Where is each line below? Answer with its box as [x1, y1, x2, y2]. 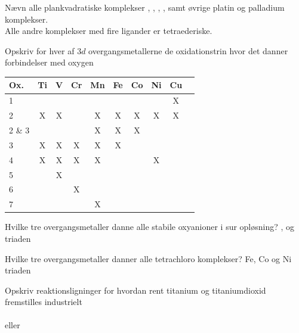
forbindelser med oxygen [5, 56, 94, 69]
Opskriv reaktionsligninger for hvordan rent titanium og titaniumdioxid [5, 284, 266, 296]
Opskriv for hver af [5, 44, 75, 57]
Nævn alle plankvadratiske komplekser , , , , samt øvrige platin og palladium [5, 1, 285, 13]
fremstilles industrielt [5, 295, 82, 308]
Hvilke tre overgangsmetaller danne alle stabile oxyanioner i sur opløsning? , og [5, 220, 295, 233]
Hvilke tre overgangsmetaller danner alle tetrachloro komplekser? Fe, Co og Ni [5, 252, 292, 264]
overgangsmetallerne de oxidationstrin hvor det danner [88, 44, 288, 57]
